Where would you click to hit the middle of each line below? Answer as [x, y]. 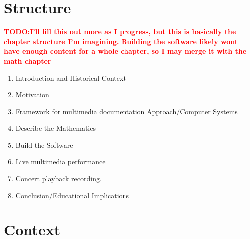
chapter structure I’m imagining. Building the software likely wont [121, 41]
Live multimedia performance [61, 161]
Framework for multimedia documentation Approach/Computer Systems [126, 111]
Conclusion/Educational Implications [72, 195]
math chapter [28, 61]
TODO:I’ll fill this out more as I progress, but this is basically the [120, 32]
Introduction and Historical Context [71, 78]
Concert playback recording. [59, 178]
